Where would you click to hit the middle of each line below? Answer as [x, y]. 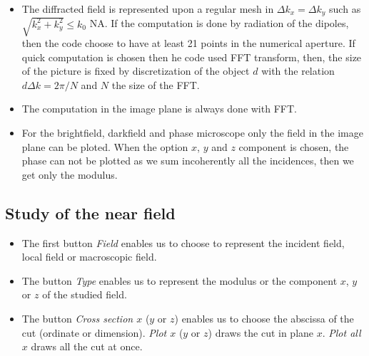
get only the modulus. [70, 174]
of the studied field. [85, 294]
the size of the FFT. [156, 84]
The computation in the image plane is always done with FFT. [159, 109]
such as [345, 9]
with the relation [298, 71]
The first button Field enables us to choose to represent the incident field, [183, 242]
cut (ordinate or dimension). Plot [94, 332]
